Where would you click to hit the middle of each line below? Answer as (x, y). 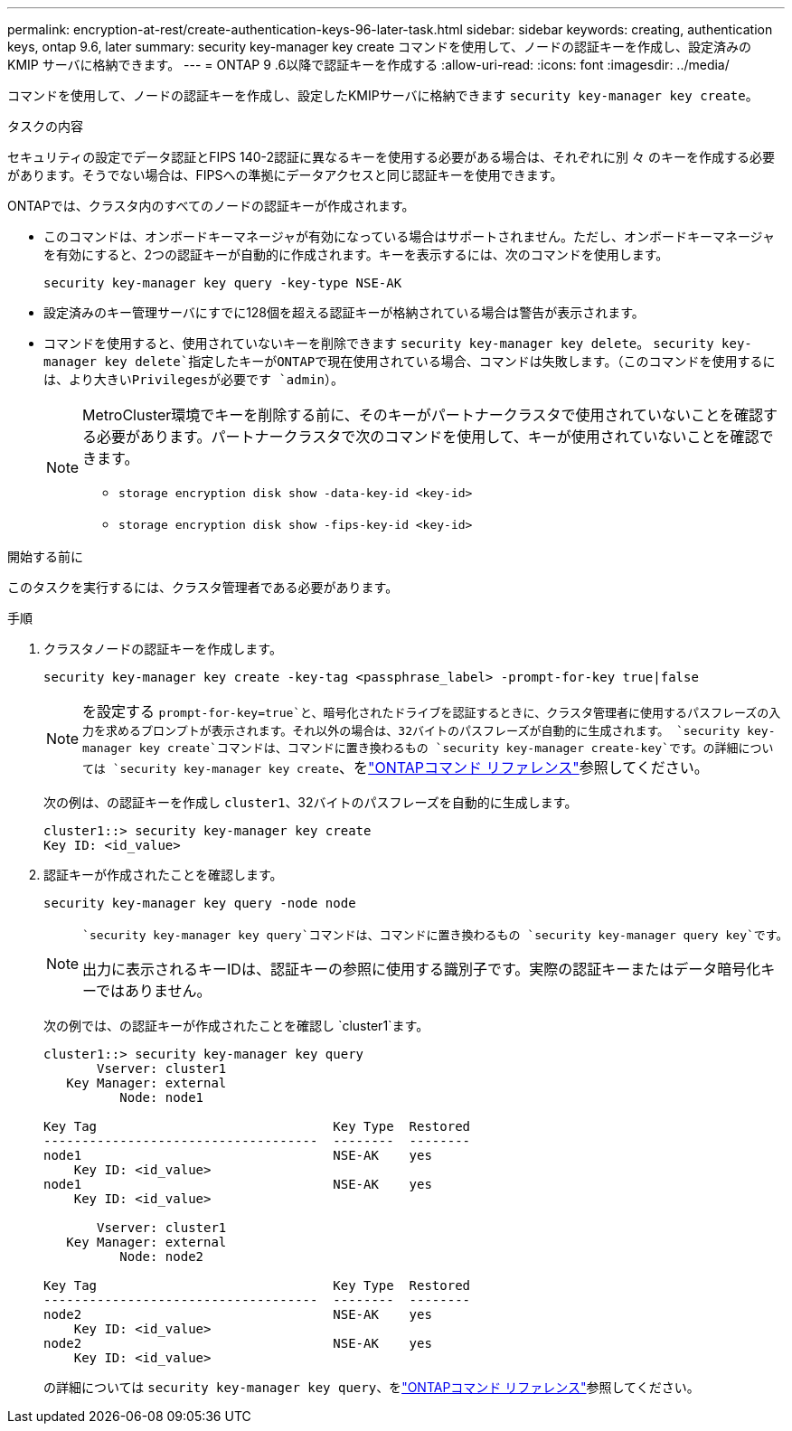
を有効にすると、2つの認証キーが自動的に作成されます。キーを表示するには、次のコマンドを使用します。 (356, 254)
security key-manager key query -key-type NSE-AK (223, 283)
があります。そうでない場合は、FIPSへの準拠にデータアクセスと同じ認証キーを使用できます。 (285, 175)
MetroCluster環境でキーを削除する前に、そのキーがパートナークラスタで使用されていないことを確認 (423, 415)
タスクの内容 (45, 126)
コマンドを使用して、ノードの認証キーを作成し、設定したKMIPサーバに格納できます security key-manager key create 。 (383, 95)
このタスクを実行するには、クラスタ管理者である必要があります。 (203, 587)
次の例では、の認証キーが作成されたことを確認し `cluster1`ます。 (236, 1026)
